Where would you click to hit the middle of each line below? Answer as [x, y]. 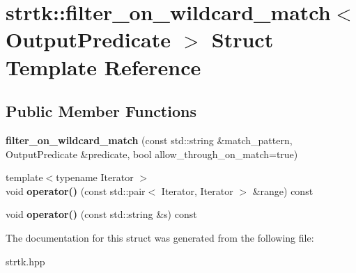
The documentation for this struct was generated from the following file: [160, 237]
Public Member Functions [101, 111]
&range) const [283, 190]
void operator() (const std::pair [76, 190]
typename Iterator [95, 177]
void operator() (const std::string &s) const [101, 214]
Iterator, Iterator [197, 190]
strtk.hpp [25, 261]
